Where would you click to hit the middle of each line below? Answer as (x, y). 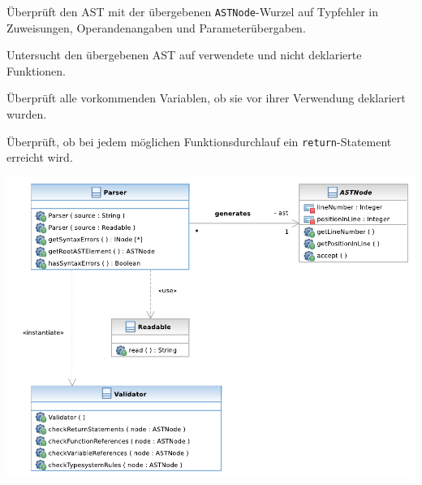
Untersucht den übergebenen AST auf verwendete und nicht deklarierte (184, 55)
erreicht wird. (40, 157)
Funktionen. (36, 70)
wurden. (27, 114)
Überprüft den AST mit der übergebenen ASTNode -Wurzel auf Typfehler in (192, 11)
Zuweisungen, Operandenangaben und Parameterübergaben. (156, 27)
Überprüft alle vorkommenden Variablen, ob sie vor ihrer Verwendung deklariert (206, 98)
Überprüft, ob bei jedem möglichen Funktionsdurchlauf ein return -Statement (199, 141)
